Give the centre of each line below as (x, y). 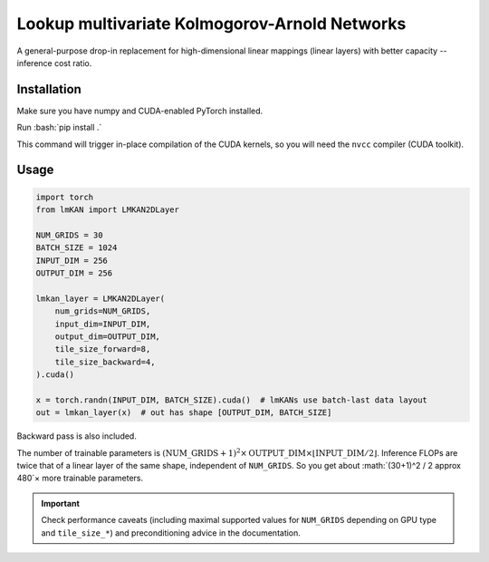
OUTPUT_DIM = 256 (74, 273)
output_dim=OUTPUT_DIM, (107, 336)
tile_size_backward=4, (105, 362)
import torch (65, 197)
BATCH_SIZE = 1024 (77, 248)
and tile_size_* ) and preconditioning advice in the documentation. (171, 533)
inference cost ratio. (54, 63)
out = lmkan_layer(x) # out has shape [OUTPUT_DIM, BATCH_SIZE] (184, 413)
